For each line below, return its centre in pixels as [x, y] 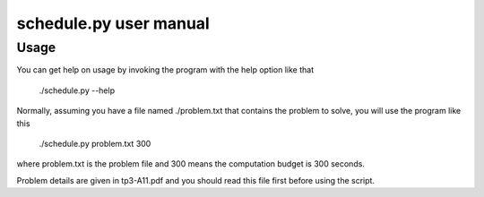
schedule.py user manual [113, 23]
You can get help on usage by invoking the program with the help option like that [165, 70]
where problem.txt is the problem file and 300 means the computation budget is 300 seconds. [190, 164]
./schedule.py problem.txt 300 [95, 143]
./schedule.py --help [77, 90]
